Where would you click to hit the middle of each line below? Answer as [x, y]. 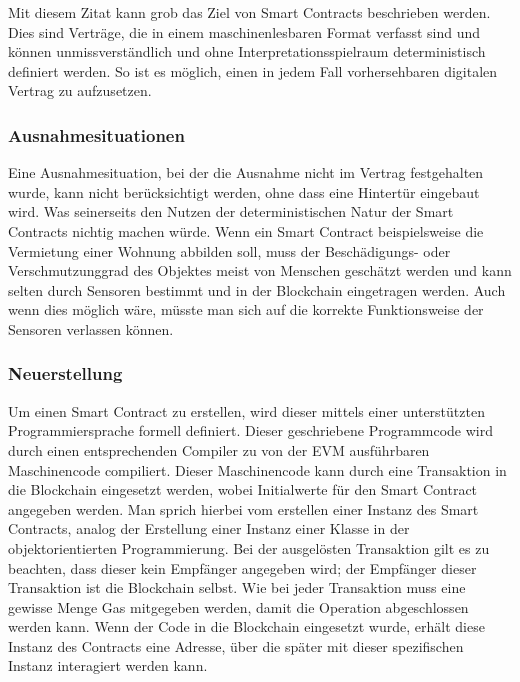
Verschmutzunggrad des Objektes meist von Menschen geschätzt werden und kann [260, 270]
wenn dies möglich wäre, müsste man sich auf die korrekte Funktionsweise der [246, 309]
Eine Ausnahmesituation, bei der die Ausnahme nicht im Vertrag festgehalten [246, 172]
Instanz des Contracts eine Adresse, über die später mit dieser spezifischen [236, 645]
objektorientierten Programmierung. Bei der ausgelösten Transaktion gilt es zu [249, 547]
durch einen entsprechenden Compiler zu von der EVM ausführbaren [219, 449]
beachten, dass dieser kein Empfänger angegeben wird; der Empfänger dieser [242, 567]
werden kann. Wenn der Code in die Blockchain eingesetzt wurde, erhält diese [246, 626]
